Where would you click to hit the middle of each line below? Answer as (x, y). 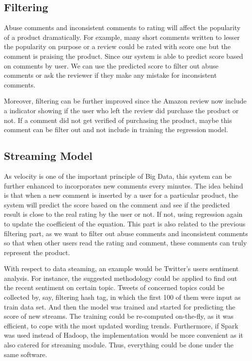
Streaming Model (48, 156)
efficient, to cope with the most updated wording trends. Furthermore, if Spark (121, 325)
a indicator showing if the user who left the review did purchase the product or (121, 110)
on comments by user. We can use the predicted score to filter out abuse (111, 65)
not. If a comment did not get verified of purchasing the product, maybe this (118, 120)
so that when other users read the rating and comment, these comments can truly (126, 243)
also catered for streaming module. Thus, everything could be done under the (119, 345)
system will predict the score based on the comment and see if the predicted (117, 204)
